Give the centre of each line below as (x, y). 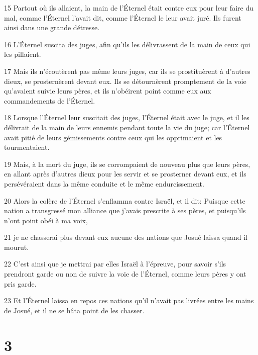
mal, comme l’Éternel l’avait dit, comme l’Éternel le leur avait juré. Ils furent (123, 17)
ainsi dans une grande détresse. (52, 27)
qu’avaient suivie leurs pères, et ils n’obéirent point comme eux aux (108, 91)
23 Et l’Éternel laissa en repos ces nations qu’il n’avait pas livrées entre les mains (129, 300)
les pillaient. (23, 54)
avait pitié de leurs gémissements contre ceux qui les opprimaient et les (113, 137)
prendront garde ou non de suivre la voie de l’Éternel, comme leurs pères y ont (125, 274)
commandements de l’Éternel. (50, 100)
